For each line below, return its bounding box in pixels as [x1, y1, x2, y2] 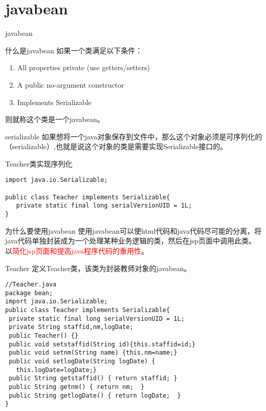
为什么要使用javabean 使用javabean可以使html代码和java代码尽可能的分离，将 [5, 225, 261, 236]
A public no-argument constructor [17, 79, 124, 90]
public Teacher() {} [9, 332, 79, 340]
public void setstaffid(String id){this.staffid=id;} [9, 340, 196, 348]
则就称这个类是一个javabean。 [5, 114, 104, 125]
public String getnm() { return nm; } [9, 383, 145, 391]
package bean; [5, 289, 53, 297]
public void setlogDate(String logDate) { [9, 358, 156, 365]
